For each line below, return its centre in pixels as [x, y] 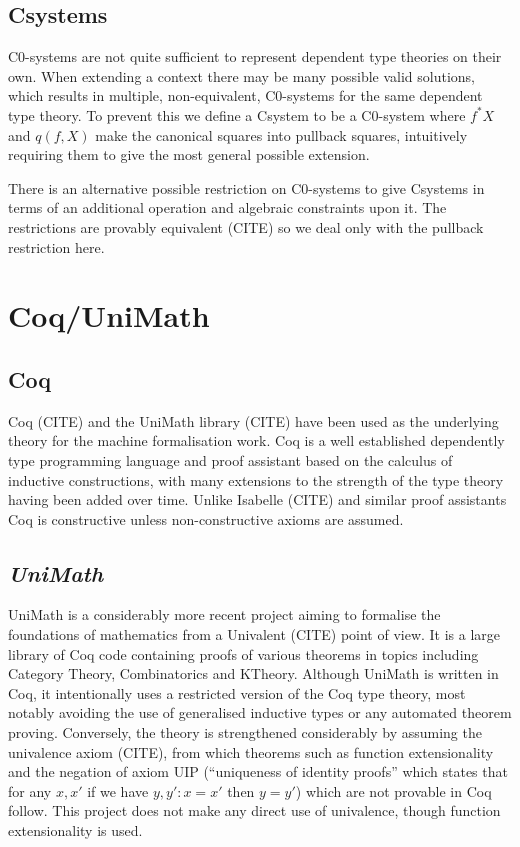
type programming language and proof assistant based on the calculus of [230, 459]
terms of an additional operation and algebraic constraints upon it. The [227, 207]
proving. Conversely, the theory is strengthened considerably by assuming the [245, 732]
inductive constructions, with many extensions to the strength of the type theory [256, 479]
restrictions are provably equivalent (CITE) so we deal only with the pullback [246, 226]
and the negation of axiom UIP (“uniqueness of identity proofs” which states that [258, 771]
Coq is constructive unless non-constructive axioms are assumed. [206, 518]
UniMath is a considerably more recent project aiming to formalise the [224, 614]
